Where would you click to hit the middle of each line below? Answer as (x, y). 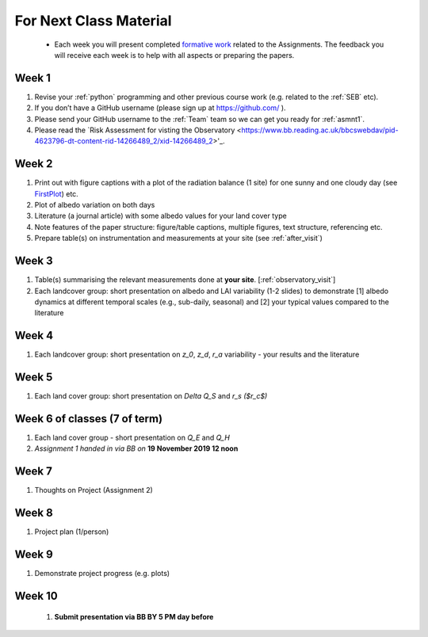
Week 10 (36, 595)
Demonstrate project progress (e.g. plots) (102, 574)
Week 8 (34, 513)
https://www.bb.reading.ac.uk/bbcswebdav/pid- (320, 130)
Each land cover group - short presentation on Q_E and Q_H (132, 438)
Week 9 (34, 555)
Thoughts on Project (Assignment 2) (94, 490)
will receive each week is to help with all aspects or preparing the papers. (174, 55)
